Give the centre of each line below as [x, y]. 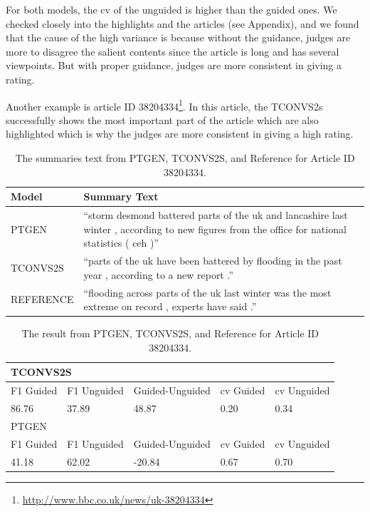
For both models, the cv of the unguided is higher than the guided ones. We [171, 9]
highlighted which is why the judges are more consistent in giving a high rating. [180, 134]
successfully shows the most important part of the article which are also [162, 119]
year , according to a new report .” [159, 274]
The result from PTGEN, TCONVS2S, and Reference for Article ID [170, 333]
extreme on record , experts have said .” [170, 306]
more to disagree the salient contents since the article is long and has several [173, 51]
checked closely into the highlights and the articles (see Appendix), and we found [183, 23]
